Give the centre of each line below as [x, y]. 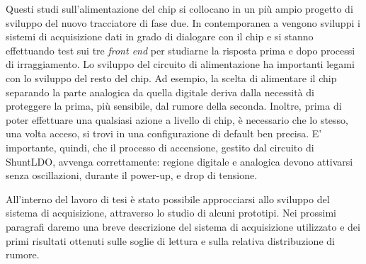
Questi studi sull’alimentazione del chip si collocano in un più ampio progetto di [179, 8]
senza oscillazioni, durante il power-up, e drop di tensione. [132, 175]
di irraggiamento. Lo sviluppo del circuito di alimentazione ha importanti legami [180, 64]
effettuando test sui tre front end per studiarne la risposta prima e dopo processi [181, 50]
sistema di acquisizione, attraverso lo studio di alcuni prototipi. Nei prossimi [171, 213]
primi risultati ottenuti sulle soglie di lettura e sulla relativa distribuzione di [170, 240]
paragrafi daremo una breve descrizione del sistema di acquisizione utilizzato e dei [183, 226]
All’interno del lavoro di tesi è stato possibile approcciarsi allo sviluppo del [168, 199]
